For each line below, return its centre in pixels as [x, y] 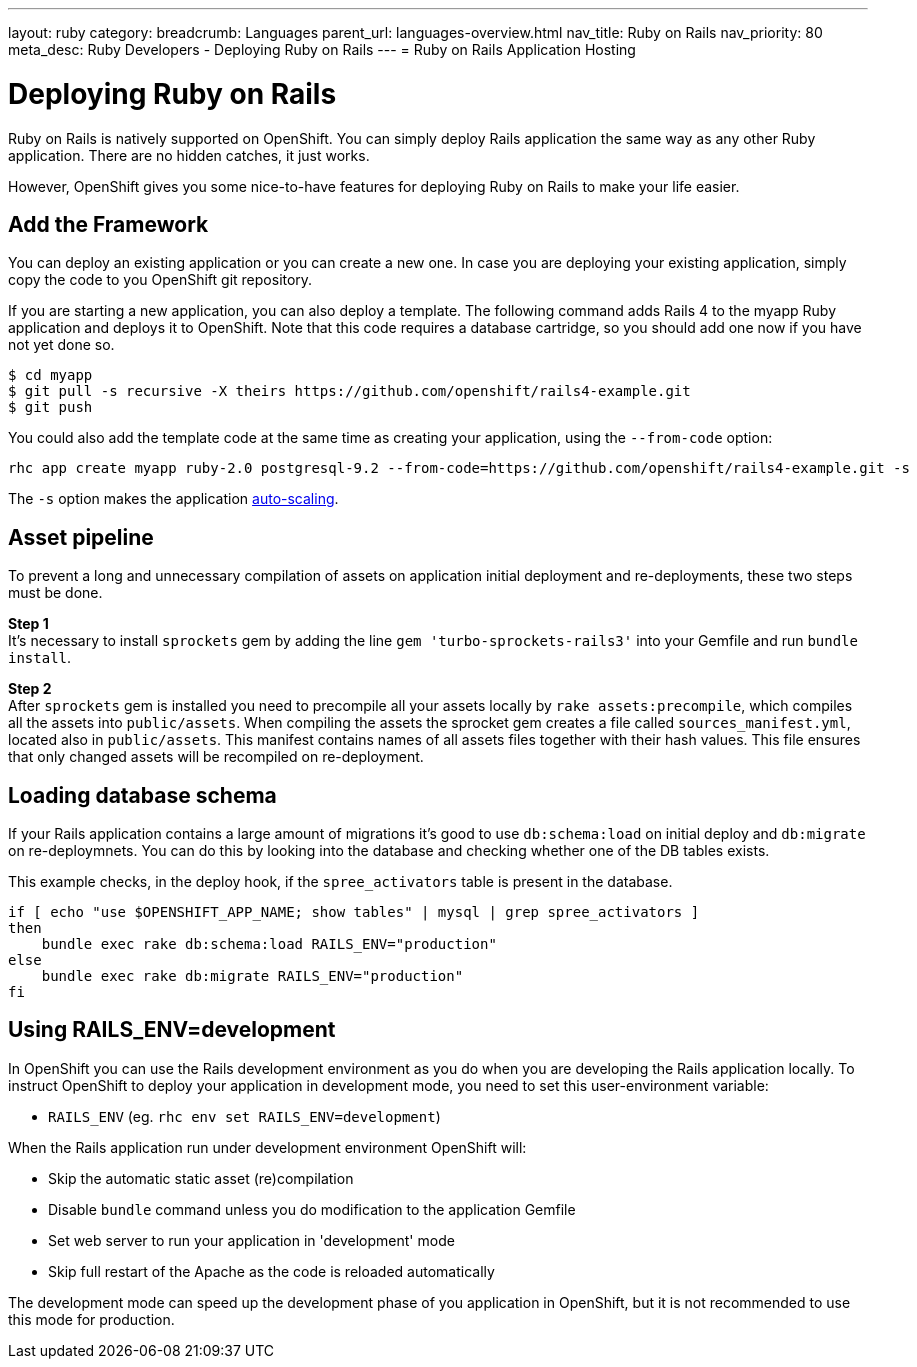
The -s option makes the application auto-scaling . [173, 499]
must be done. [55, 593]
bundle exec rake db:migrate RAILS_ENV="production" [252, 976]
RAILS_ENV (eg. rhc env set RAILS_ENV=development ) [244, 1116]
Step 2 [30, 689]
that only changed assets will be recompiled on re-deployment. [216, 757]
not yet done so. [61, 345]
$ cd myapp [50, 375]
